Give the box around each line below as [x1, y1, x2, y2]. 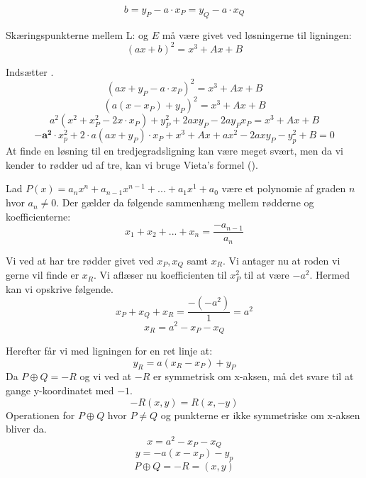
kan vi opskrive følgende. [6, 281, 113, 296]
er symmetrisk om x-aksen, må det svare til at [153, 369, 354, 384]
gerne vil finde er [6, 267, 79, 282]
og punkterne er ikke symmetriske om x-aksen [160, 407, 360, 422]
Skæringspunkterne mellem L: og [6, 27, 149, 42]
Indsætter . [6, 64, 54, 79]
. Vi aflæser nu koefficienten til [94, 267, 227, 282]
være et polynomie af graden [221, 181, 346, 196]
